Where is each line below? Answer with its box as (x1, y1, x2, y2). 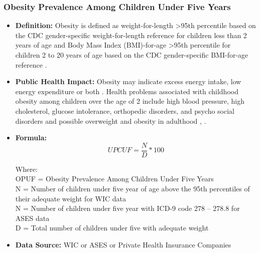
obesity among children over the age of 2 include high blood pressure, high (15, 96, 244, 106)
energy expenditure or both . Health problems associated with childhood (15, 86, 238, 96)
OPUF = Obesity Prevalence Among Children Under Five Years (15, 173, 214, 184)
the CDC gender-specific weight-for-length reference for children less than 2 (15, 30, 247, 40)
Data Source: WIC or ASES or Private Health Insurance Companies (15, 239, 231, 249)
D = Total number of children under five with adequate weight (15, 222, 209, 233)
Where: (15, 163, 38, 174)
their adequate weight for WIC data (15, 193, 126, 203)
